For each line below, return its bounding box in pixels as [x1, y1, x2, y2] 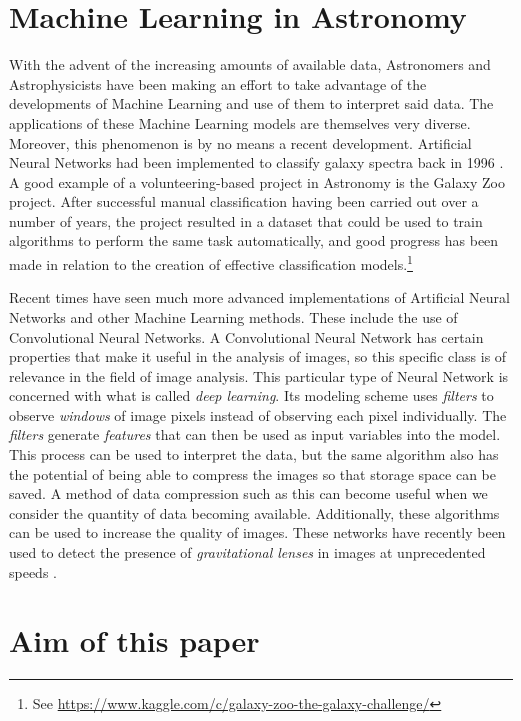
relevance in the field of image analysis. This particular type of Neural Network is [9, 365, 509, 386]
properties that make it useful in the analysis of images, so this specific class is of [9, 346, 507, 367]
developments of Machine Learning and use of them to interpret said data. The [9, 93, 494, 114]
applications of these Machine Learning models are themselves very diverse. [9, 112, 471, 133]
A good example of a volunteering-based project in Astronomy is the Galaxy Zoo [9, 171, 505, 192]
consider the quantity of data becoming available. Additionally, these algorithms [9, 502, 500, 523]
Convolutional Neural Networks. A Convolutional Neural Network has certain [9, 326, 484, 347]
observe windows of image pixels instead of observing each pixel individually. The [9, 404, 507, 425]
